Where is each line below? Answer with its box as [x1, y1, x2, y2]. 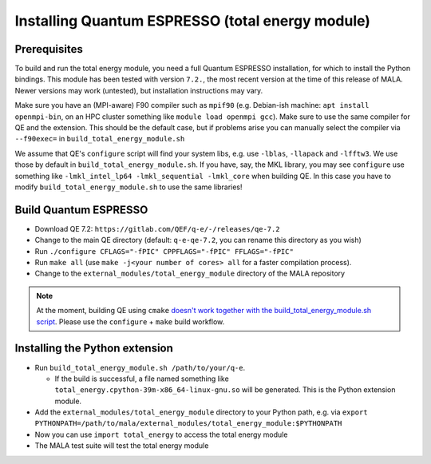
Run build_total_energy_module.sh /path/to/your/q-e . [34, 363, 246, 372]
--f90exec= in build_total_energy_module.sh [14, 134, 185, 144]
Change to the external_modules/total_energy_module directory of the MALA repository [34, 268, 346, 279]
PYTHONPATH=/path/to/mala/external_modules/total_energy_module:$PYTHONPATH [34, 419, 342, 428]
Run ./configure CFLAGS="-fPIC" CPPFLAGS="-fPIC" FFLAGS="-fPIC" [34, 246, 295, 256]
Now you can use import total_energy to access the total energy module [34, 430, 288, 439]
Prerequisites [14, 42, 83, 56]
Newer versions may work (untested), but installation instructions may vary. [14, 85, 263, 95]
